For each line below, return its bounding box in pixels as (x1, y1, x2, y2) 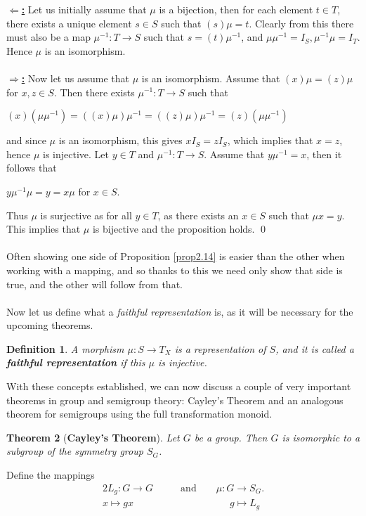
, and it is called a (275, 341, 354, 356)
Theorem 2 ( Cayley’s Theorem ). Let (6, 430, 180, 444)
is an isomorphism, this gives (58, 133, 183, 148)
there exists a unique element (6, 15, 132, 30)
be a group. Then (194, 430, 268, 444)
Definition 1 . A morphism (6, 341, 124, 356)
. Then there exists (53, 84, 135, 99)
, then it (306, 146, 342, 161)
